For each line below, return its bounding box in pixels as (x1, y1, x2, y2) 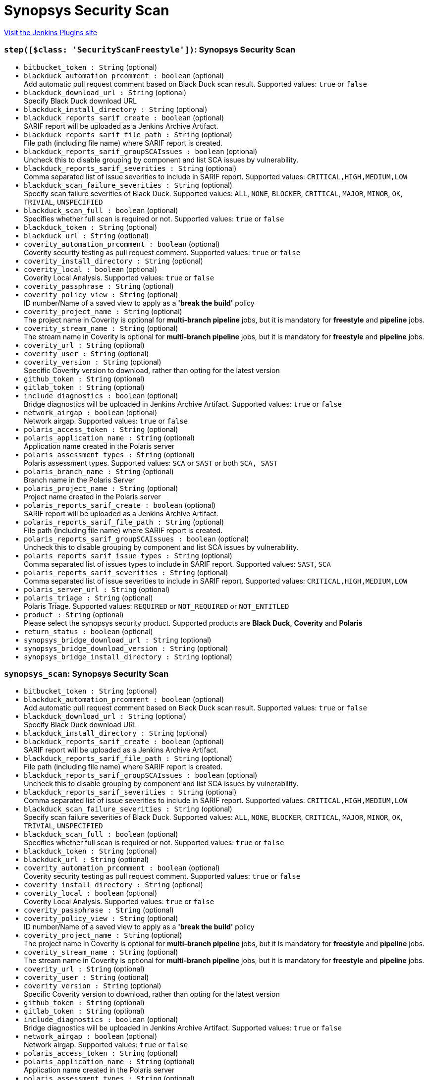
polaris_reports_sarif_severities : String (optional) (24, 568, 228, 577)
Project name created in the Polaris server (24, 492, 161, 501)
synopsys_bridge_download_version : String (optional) (24, 644, 228, 652)
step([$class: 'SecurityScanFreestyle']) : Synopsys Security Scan (4, 45, 296, 55)
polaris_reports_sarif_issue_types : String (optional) (24, 551, 232, 560)
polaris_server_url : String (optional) (24, 585, 170, 594)
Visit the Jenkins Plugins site (4, 28, 97, 37)
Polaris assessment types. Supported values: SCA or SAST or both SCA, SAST (24, 458, 278, 467)
